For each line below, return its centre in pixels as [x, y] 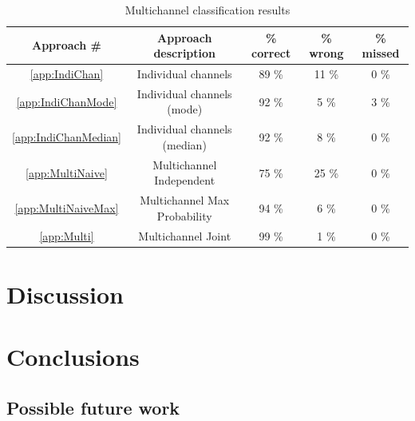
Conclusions [73, 357]
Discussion [65, 294]
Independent [185, 180]
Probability [184, 215]
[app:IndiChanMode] [67, 101]
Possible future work [93, 407]
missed [381, 53]
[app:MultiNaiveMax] [67, 207]
